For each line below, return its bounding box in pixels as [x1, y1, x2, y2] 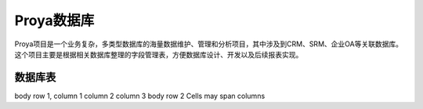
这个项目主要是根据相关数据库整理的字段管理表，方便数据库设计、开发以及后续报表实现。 [14, 49, 303, 59]
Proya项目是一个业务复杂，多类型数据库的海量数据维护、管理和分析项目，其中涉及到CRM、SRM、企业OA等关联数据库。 [14, 39, 403, 49]
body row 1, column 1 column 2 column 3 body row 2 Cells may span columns [14, 91, 266, 100]
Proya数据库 [14, 12, 95, 29]
